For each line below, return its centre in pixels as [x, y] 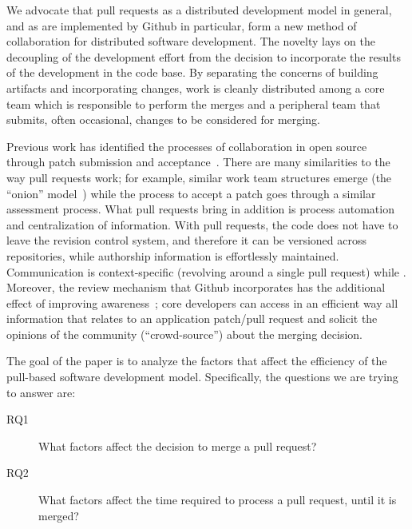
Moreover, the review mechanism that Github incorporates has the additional [196, 287]
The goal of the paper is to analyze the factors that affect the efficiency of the [197, 361]
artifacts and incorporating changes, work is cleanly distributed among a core [196, 88]
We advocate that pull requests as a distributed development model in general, [199, 10]
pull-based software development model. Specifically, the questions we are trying [202, 377]
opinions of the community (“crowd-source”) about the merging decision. [185, 334]
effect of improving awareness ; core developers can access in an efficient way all [202, 302]
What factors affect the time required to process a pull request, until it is [218, 500]
